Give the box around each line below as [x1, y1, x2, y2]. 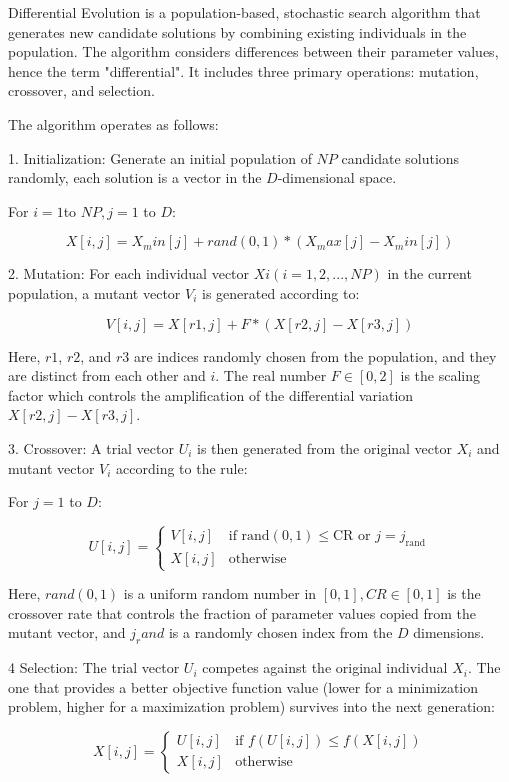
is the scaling [400, 365, 480, 386]
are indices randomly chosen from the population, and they [133, 345, 497, 366]
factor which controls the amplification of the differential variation [8, 384, 414, 405]
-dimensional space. [277, 167, 397, 188]
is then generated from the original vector [197, 437, 452, 458]
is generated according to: [202, 282, 360, 303]
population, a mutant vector [8, 282, 181, 303]
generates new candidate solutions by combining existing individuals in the [8, 21, 467, 42]
